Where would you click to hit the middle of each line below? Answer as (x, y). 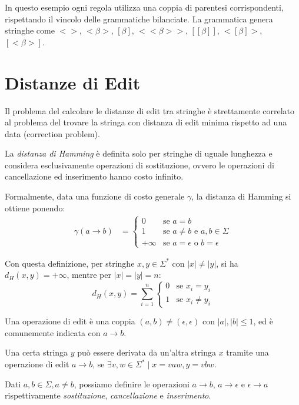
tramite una (247, 352)
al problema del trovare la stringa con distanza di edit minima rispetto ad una (146, 122)
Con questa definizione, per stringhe (70, 263)
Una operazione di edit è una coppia (70, 321)
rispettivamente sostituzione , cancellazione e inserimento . (108, 395)
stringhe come (30, 30)
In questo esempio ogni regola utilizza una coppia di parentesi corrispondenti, (144, 7)
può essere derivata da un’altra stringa (147, 352)
